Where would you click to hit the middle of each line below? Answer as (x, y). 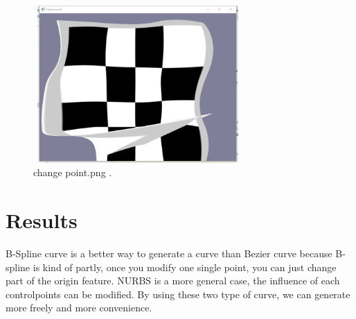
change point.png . (73, 172)
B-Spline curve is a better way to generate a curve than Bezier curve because (169, 253)
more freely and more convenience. (79, 308)
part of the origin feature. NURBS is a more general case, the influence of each (173, 281)
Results (42, 220)
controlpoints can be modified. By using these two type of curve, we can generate (178, 294)
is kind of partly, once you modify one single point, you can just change (185, 267)
